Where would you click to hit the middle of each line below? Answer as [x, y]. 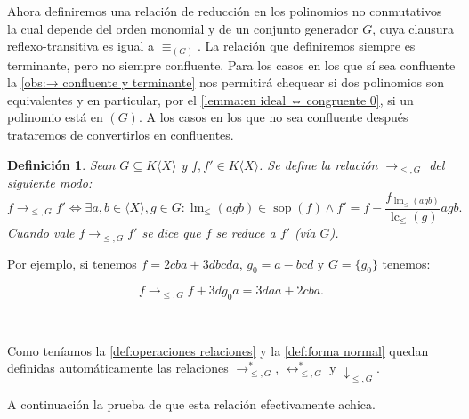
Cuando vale [41, 233]
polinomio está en [55, 117]
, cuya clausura [413, 28]
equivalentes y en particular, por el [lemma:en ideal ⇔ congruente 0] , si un [210, 99]
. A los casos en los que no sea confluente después [273, 117]
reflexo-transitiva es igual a [81, 46]
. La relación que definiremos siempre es [307, 46]
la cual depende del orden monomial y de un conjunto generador [183, 28]
